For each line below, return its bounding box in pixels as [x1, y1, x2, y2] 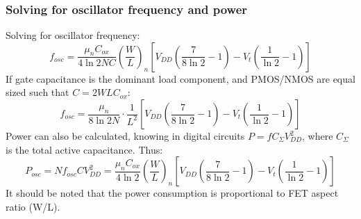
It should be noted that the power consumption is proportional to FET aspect [6, 186, 339, 200]
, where [302, 129, 333, 143]
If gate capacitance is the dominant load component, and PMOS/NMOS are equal [6, 71, 355, 86]
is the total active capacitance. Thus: [6, 142, 163, 156]
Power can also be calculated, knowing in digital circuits [6, 129, 245, 143]
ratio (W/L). [6, 199, 60, 213]
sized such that [6, 85, 69, 99]
